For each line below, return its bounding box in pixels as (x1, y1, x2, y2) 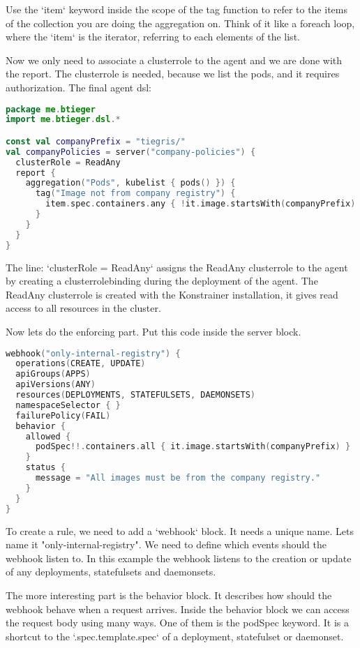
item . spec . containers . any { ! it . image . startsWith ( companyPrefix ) (45, 199, 356, 209)
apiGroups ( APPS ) (15, 369, 91, 379)
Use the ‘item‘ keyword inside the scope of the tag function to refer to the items (6, 2, 347, 16)
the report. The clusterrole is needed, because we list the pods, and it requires (6, 66, 340, 81)
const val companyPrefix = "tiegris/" (6, 136, 186, 146)
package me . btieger (6, 104, 96, 114)
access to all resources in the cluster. (6, 301, 161, 315)
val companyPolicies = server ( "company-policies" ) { (6, 146, 256, 157)
